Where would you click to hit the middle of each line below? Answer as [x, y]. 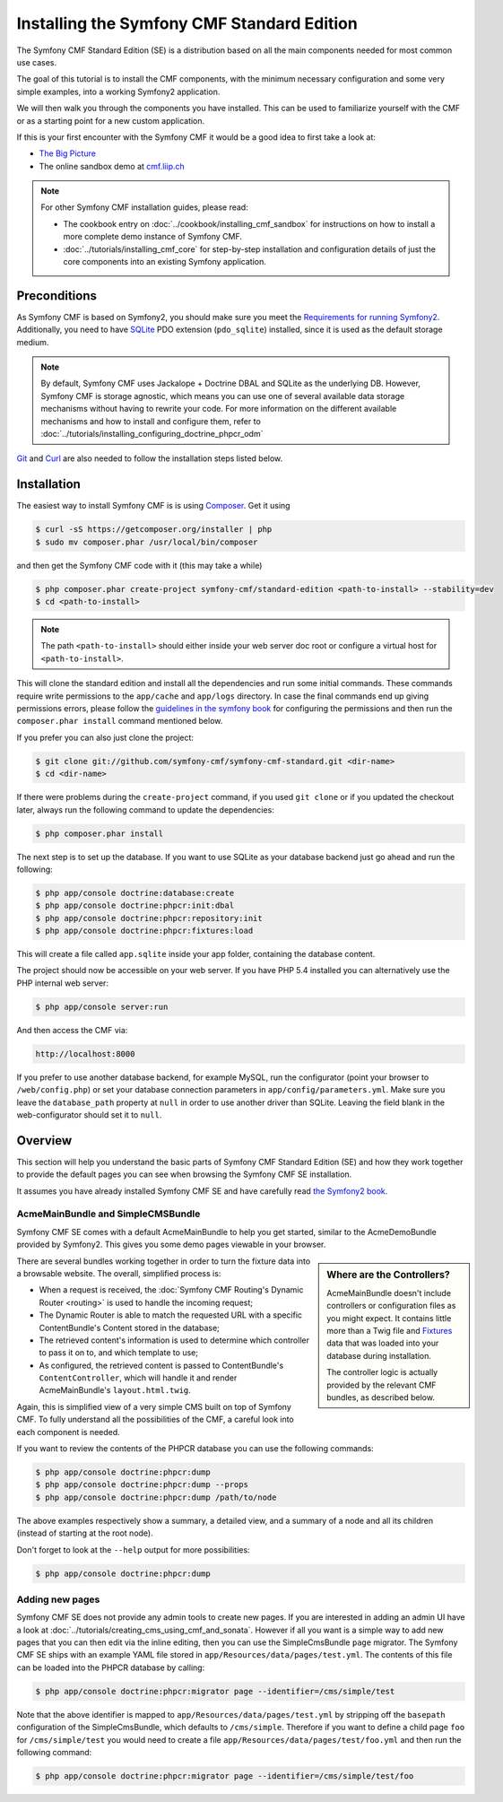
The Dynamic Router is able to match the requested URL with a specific [171, 1315]
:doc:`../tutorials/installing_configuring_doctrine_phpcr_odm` [152, 434]
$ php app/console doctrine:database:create [135, 893]
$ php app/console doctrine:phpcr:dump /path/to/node [156, 1497]
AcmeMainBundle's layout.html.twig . [115, 1390]
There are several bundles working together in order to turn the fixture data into [164, 1261]
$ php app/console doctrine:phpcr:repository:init [149, 918]
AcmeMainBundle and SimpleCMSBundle [108, 1214]
